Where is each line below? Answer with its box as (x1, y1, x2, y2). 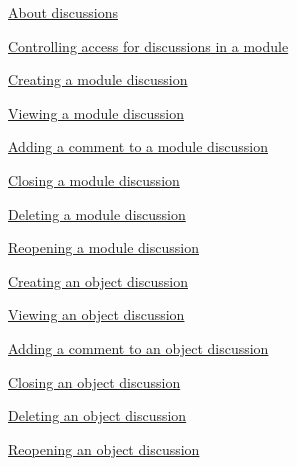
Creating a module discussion (8, 69, 188, 90)
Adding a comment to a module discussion (8, 136, 268, 157)
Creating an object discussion (8, 270, 188, 291)
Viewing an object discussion (8, 304, 185, 325)
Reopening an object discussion (8, 438, 200, 459)
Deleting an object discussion (8, 405, 187, 426)
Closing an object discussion (8, 371, 181, 392)
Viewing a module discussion (8, 102, 185, 123)
